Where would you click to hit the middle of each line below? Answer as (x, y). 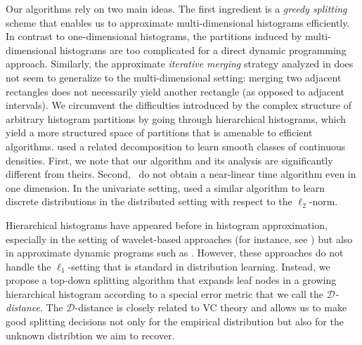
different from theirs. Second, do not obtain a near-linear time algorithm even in (181, 174)
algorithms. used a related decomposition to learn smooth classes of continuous (176, 146)
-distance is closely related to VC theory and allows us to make (211, 307)
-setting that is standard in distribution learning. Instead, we (199, 266)
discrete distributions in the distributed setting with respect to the (149, 201)
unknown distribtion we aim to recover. (90, 335)
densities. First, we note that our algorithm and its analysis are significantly (169, 160)
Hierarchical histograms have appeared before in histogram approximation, (167, 224)
